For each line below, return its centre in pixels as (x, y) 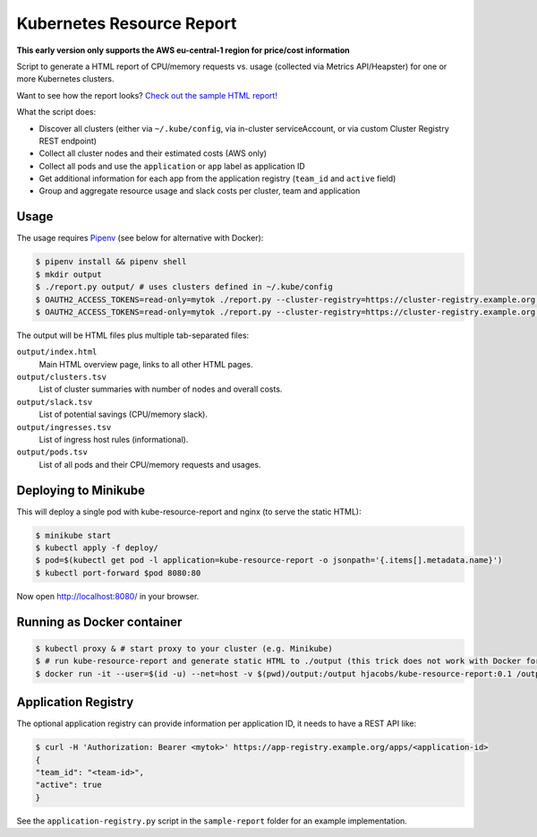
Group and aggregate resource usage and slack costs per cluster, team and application (200, 191)
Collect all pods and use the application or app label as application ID (172, 166)
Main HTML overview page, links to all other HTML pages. (146, 364)
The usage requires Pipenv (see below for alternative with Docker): (140, 238)
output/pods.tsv (52, 452)
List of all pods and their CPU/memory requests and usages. (150, 464)
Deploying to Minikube (81, 490)
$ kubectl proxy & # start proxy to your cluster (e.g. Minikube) (184, 648)
